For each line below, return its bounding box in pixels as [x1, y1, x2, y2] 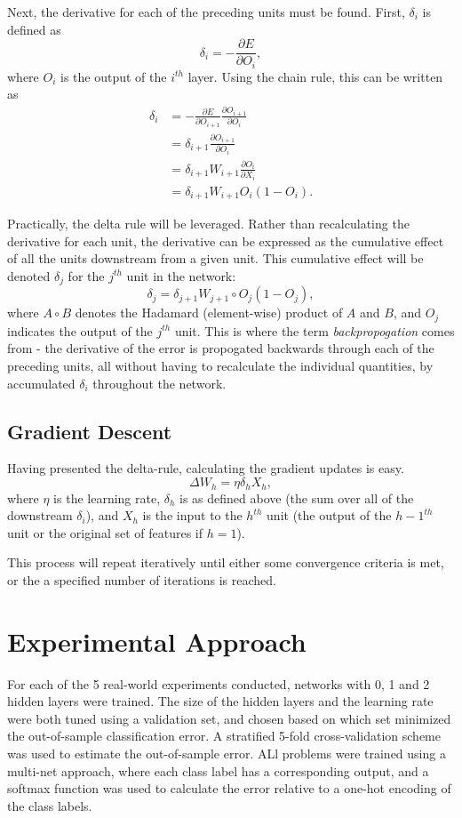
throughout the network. [92, 373, 227, 392]
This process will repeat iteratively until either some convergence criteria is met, [7, 553, 444, 572]
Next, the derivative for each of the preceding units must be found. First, [7, 3, 405, 20]
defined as [7, 20, 61, 38]
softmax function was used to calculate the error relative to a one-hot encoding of [7, 779, 451, 798]
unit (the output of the [267, 506, 392, 525]
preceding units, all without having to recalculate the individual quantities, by [7, 357, 434, 375]
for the [68, 266, 105, 285]
